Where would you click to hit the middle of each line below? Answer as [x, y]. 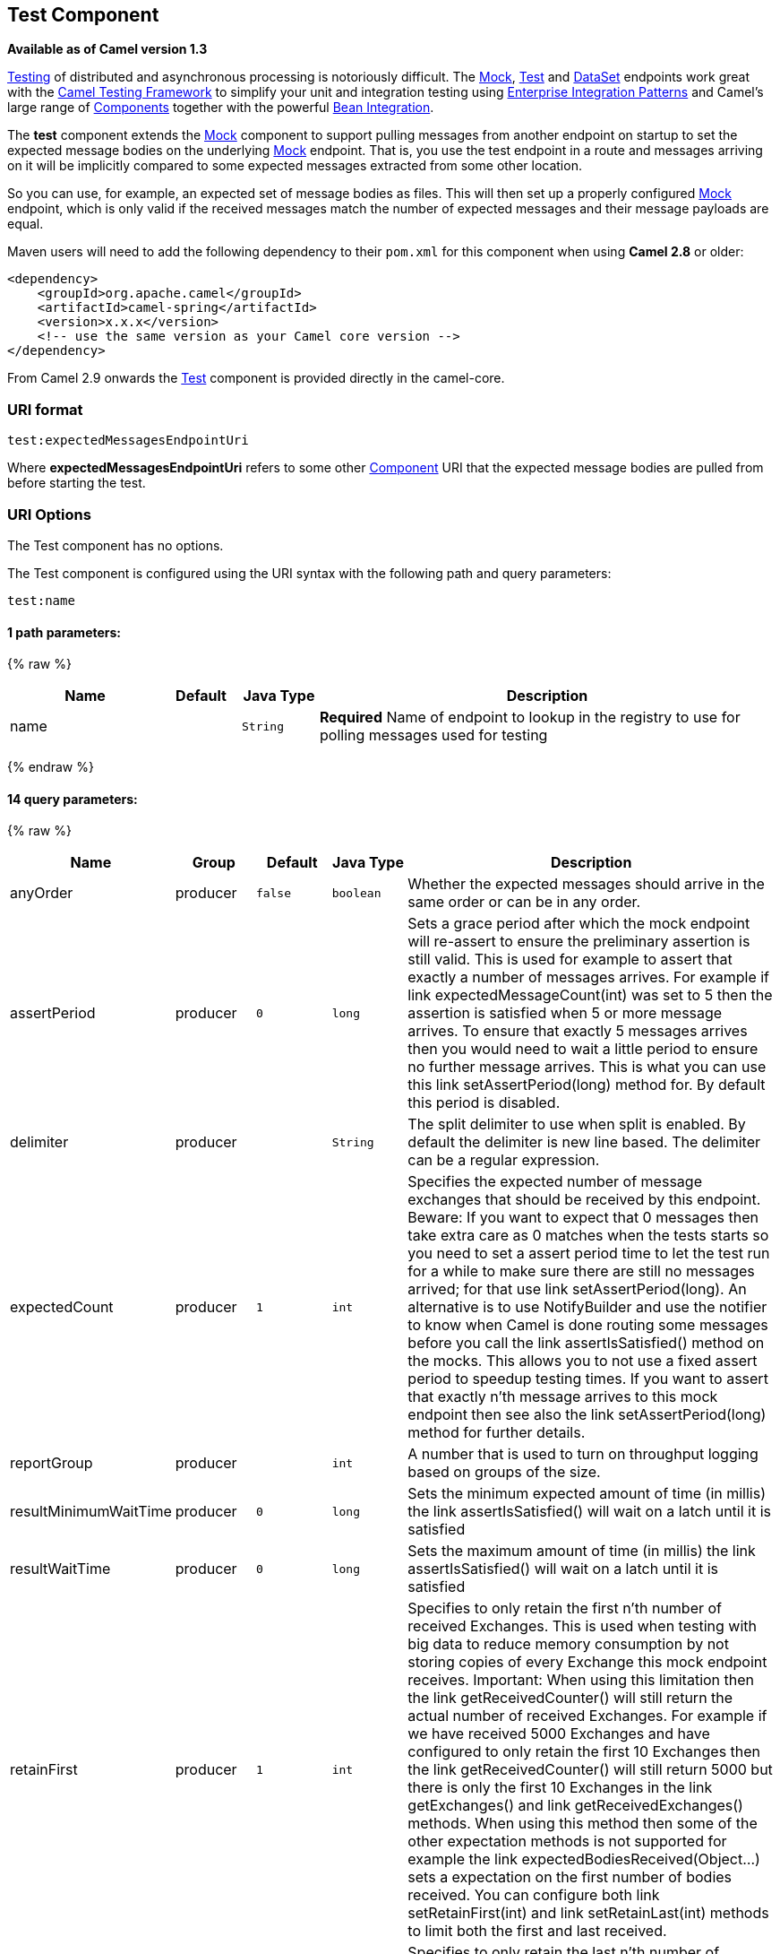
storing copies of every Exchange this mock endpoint [587, 1662]
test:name [41, 600]
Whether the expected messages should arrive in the [586, 884]
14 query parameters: [73, 799]
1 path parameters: [64, 632]
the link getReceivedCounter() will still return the [570, 1698]
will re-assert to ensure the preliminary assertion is [579, 942]
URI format [45, 409]
